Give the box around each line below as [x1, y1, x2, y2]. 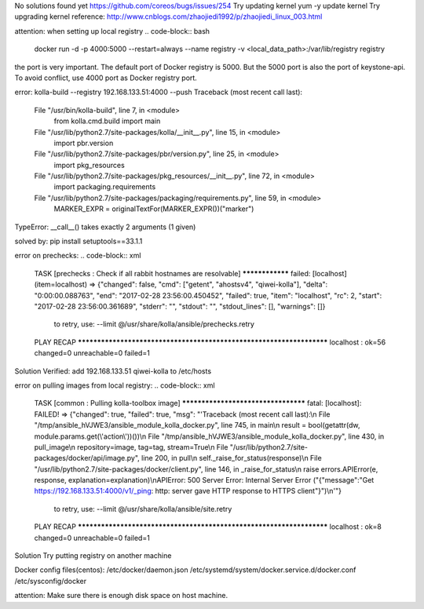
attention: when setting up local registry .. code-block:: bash [14, 26, 210, 35]
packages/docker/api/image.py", [34, 454, 141, 463]
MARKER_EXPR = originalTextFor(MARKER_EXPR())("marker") [53, 204, 254, 213]
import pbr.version [53, 138, 114, 148]
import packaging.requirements [53, 182, 156, 191]
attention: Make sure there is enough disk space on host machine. [14, 591, 228, 600]
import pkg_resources [53, 160, 125, 170]
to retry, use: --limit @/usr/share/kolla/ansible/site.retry [53, 504, 232, 513]
